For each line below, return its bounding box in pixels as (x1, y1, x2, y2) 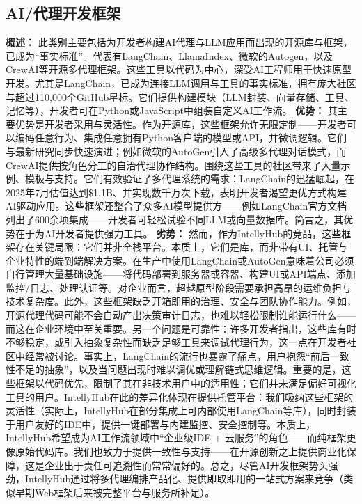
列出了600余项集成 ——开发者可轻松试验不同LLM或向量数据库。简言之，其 (6, 212, 344, 226)
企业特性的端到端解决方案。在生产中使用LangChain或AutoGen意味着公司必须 (6, 253, 354, 267)
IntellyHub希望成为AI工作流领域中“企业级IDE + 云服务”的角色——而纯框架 (6, 430, 347, 445)
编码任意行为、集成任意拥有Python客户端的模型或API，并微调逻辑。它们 (15, 130, 347, 145)
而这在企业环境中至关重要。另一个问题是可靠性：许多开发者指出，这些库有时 (6, 321, 356, 336)
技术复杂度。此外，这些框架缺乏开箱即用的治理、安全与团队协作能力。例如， (6, 294, 356, 308)
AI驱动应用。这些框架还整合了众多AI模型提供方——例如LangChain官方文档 (6, 198, 347, 213)
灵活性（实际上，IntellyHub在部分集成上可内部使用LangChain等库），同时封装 (6, 403, 356, 418)
